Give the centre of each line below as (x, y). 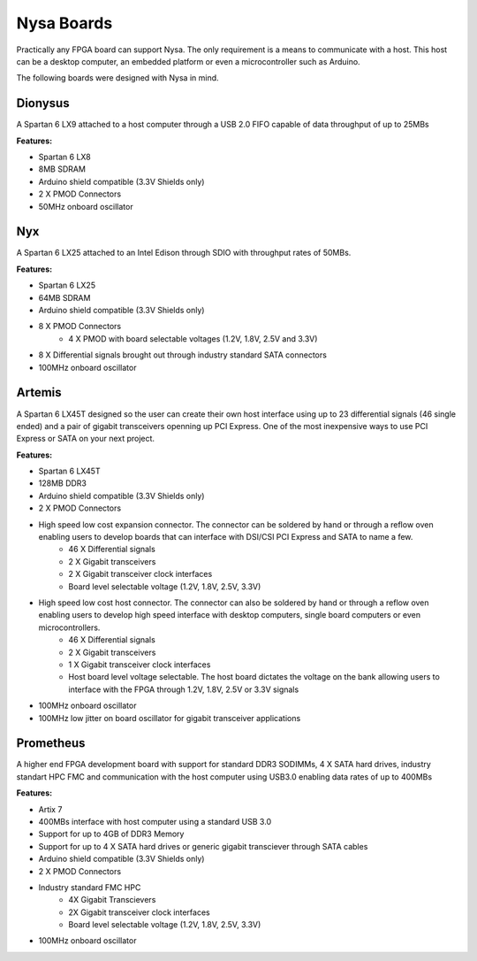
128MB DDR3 (63, 483)
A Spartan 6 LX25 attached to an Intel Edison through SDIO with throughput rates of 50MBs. (184, 253)
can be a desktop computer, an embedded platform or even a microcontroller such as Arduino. (189, 61)
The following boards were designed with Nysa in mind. (118, 78)
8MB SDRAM (62, 169)
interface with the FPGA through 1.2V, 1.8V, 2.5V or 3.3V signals (184, 689)
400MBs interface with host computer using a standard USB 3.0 (155, 821)
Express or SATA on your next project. (85, 439)
